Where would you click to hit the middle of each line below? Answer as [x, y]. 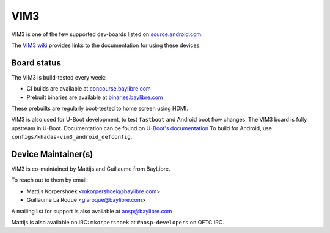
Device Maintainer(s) [52, 154]
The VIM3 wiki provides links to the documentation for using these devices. [106, 45]
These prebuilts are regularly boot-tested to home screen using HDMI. [100, 109]
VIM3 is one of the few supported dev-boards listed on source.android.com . [107, 34]
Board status [36, 63]
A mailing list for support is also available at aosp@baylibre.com [92, 211]
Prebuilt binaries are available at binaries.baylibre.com [95, 97]
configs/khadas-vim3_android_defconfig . [72, 137]
